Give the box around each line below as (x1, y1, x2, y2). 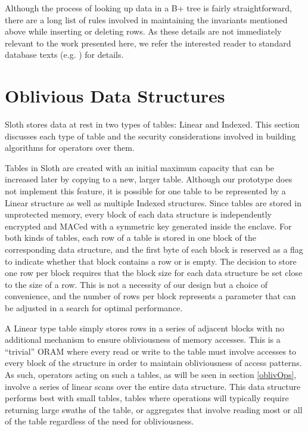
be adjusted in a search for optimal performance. (5, 302, 183, 314)
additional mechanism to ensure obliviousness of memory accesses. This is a (5, 333, 281, 346)
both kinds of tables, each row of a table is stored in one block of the (5, 231, 256, 244)
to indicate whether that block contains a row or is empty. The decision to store (5, 255, 297, 267)
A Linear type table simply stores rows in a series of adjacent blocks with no (5, 321, 285, 334)
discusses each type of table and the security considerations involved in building (5, 129, 296, 142)
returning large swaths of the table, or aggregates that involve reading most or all (5, 403, 303, 416)
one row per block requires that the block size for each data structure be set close (5, 266, 303, 279)
